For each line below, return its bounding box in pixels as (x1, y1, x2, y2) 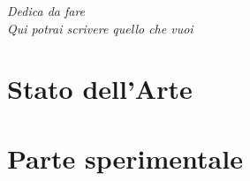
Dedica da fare (7, 2, 86, 19)
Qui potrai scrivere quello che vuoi (7, 19, 193, 37)
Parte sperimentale (7, 140, 243, 176)
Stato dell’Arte (7, 71, 193, 107)
